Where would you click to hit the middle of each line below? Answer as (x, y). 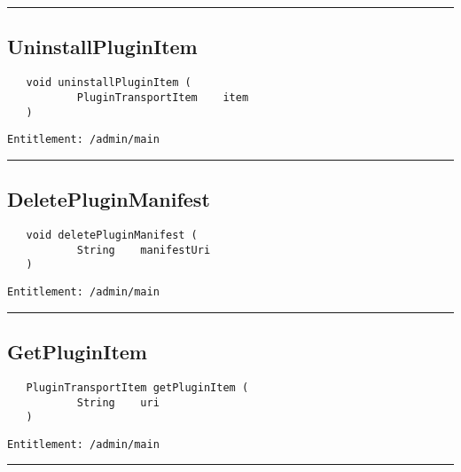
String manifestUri (144, 250)
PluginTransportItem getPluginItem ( (137, 387)
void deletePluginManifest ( (112, 236)
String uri (118, 402)
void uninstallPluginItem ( (109, 83)
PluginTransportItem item (163, 97)
